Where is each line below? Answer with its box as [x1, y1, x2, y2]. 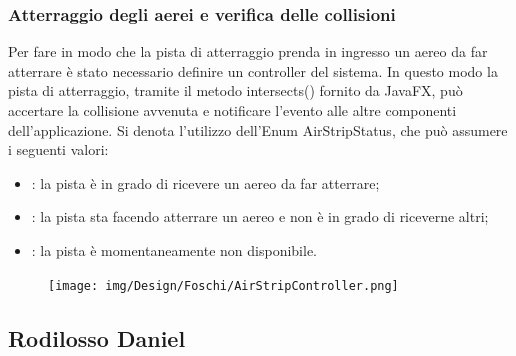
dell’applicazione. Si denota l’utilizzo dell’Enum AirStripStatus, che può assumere [8, 119, 508, 140]
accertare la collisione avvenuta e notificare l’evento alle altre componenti [8, 100, 457, 120]
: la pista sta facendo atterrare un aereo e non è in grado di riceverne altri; [31, 206, 489, 227]
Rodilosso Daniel [8, 322, 186, 353]
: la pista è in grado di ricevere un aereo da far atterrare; [31, 172, 380, 193]
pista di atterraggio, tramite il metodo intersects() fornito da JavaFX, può [8, 80, 463, 101]
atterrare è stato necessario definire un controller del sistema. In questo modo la [8, 60, 498, 81]
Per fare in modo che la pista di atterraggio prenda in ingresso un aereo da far [8, 41, 488, 62]
